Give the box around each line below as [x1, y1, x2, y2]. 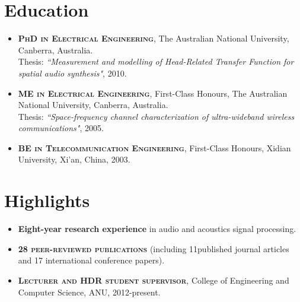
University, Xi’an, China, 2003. [18, 153, 130, 166]
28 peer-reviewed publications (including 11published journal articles [18, 242, 289, 255]
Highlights [4, 188, 90, 212]
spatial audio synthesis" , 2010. [18, 66, 127, 79]
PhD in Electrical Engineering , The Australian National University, [18, 32, 289, 44]
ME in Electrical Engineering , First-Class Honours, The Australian [18, 87, 288, 99]
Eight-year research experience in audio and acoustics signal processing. [18, 222, 296, 235]
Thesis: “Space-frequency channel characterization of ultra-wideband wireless [18, 110, 295, 122]
